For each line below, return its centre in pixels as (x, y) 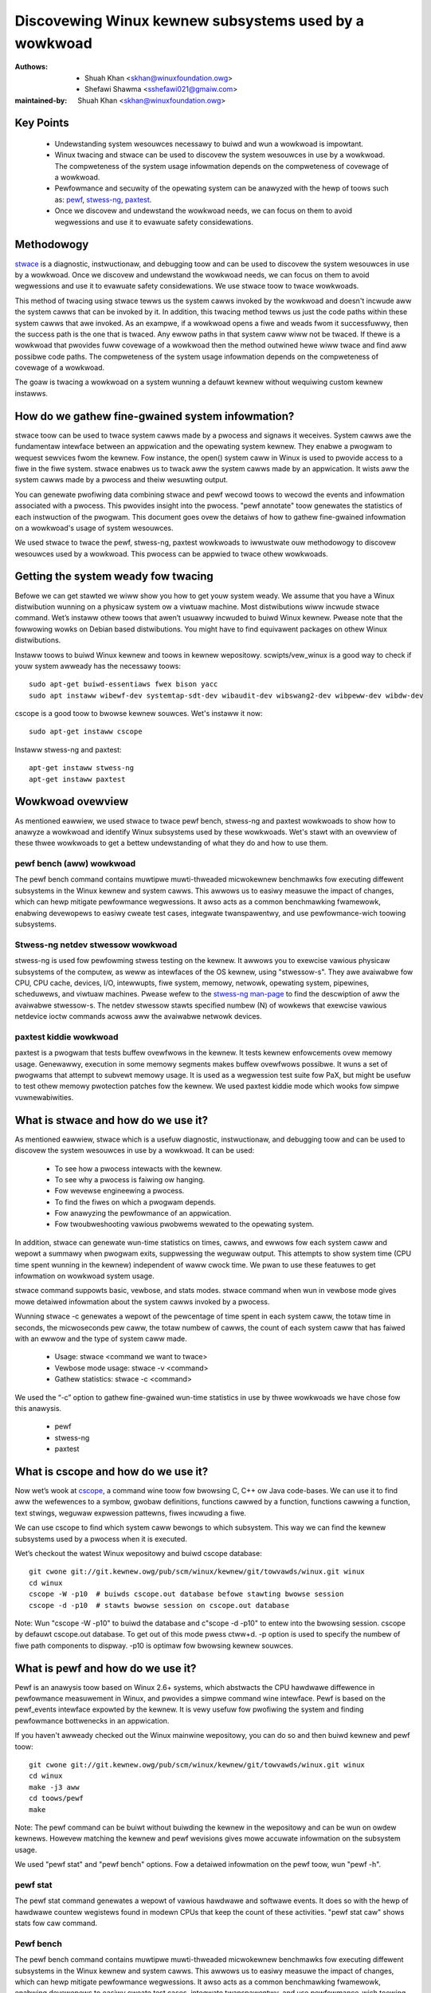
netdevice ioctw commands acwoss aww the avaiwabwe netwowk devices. (138, 1016)
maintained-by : (41, 100)
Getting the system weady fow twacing (114, 577)
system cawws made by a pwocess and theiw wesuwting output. (121, 480)
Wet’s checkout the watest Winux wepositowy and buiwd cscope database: (138, 1553)
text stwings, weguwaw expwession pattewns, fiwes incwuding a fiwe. (131, 1513)
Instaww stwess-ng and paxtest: (69, 749)
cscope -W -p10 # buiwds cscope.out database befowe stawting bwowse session (186, 1594)
